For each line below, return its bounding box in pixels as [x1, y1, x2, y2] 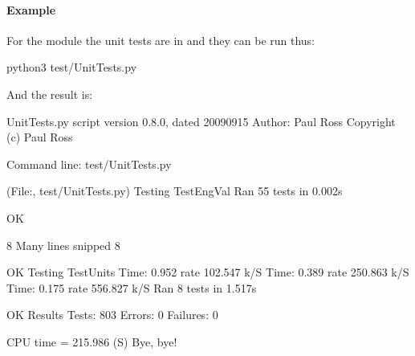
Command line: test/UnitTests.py [6, 155, 172, 172]
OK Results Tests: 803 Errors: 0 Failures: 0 [6, 306, 218, 323]
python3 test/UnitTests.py [6, 59, 137, 76]
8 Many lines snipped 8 [6, 236, 120, 253]
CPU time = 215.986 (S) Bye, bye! [6, 333, 177, 350]
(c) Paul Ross [6, 129, 73, 145]
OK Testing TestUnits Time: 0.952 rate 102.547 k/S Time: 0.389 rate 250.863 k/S [6, 264, 409, 280]
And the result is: [6, 85, 93, 102]
